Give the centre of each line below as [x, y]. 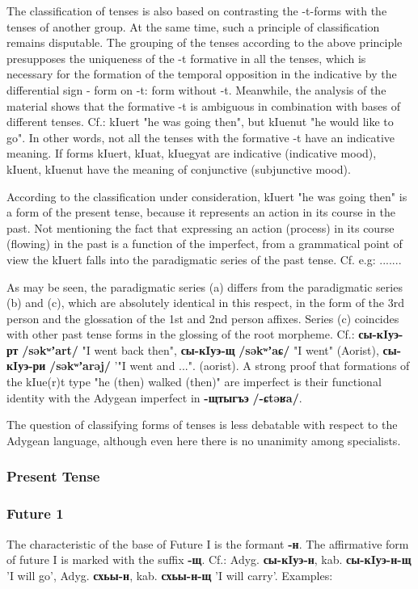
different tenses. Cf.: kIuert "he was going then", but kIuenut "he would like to [200, 122]
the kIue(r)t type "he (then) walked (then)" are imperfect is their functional [194, 382]
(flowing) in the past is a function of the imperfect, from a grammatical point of [205, 244]
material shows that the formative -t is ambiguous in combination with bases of [204, 105]
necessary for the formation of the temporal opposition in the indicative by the [202, 74]
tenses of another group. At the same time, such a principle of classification [193, 26]
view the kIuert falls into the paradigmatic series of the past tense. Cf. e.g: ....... [204, 259]
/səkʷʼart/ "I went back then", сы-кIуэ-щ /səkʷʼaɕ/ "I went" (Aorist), [201, 349]
